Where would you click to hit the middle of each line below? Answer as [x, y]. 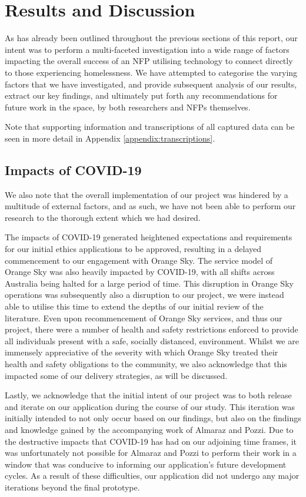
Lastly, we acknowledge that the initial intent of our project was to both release [148, 395]
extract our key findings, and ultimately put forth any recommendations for [141, 95]
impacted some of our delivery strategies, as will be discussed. [116, 375]
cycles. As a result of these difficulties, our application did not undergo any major [152, 476]
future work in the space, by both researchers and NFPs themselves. [128, 107]
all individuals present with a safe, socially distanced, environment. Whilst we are [152, 340]
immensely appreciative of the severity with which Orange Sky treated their [142, 352]
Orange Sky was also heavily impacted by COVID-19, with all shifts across [140, 272]
